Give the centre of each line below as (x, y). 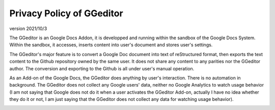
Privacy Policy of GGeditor (66, 13)
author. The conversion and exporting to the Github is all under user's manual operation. (102, 68)
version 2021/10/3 (28, 29)
